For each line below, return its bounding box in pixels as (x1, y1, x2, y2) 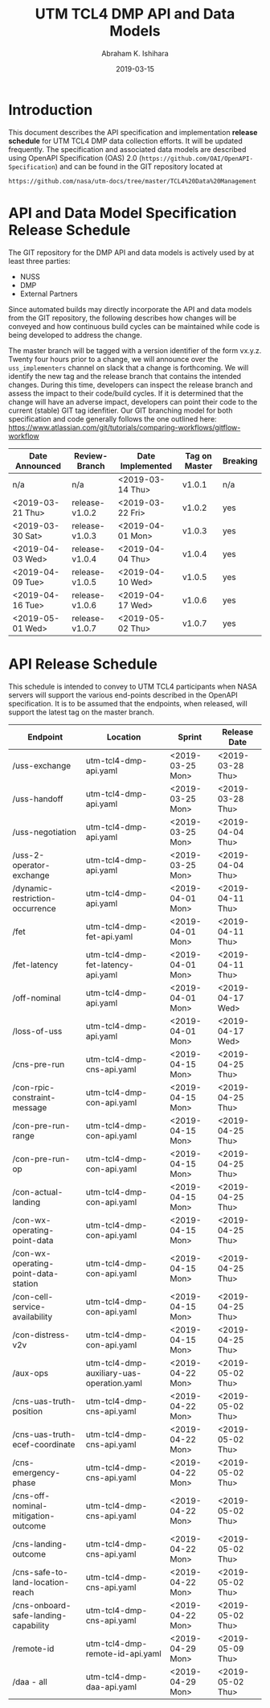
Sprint (178, 731, 202, 743)
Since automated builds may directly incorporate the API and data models (8, 304, 252, 314)
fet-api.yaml (85, 931, 133, 942)
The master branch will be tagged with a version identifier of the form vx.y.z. (8, 345, 262, 355)
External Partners (19, 289, 78, 298)
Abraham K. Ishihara (101, 48, 169, 58)
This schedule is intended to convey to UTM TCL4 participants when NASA (8, 681, 257, 691)
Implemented (120, 460, 173, 471)
